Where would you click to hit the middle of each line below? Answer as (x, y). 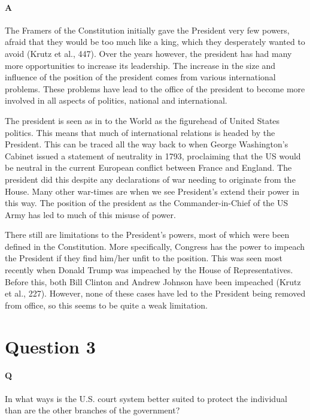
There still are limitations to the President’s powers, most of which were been (147, 235)
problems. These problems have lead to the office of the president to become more (155, 88)
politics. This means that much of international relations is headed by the (140, 132)
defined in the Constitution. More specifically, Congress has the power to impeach (155, 246)
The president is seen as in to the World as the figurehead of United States (142, 120)
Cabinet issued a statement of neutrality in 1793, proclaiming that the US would (153, 155)
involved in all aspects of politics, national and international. (116, 100)
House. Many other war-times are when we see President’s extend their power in (152, 191)
